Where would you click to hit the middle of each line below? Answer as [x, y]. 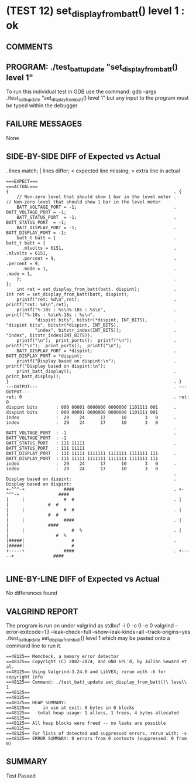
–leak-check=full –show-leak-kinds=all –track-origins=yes [121, 632]
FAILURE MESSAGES [44, 124]
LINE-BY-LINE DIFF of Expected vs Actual [83, 579]
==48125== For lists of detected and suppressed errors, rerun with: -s [97, 734]
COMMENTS [30, 47]
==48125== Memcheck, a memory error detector [62, 657]
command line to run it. [34, 646]
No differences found [32, 593]
